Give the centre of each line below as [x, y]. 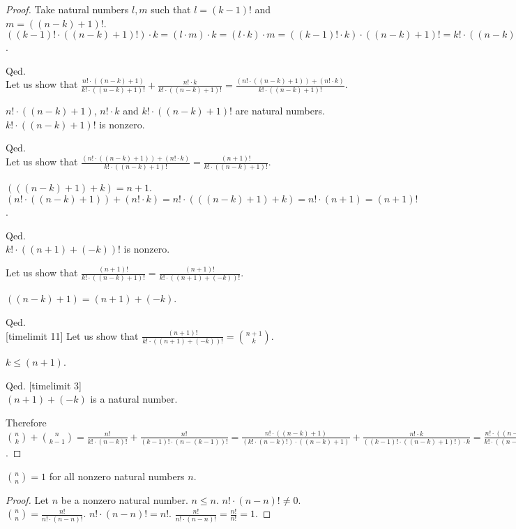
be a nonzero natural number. [124, 499]
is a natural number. [134, 399]
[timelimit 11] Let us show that [72, 335]
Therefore [26, 422]
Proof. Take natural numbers [67, 9]
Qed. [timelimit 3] [44, 385]
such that [171, 9]
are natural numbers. [280, 110]
